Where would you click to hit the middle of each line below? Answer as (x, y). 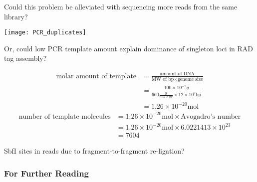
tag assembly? (25, 58)
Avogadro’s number (211, 116)
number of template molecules (65, 116)
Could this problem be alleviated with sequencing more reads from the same (121, 6)
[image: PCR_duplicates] (45, 33)
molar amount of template (96, 76)
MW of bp (163, 79)
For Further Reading (47, 173)
